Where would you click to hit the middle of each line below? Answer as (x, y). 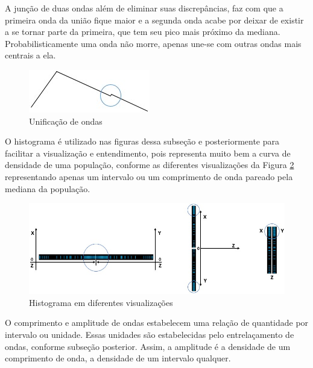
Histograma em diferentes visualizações (101, 302)
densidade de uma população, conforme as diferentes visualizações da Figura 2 (150, 165)
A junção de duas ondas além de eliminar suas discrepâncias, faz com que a (144, 8)
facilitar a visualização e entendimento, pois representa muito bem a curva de (148, 153)
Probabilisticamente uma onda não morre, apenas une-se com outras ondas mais (153, 43)
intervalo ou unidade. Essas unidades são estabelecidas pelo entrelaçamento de (150, 335)
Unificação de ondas (66, 121)
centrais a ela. (30, 55)
